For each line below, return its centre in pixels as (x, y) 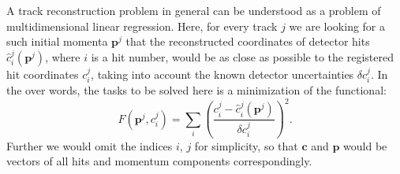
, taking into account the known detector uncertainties (222, 74)
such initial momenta (57, 41)
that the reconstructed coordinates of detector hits (248, 41)
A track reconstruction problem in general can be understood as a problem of (194, 10)
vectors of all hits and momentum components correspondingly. (159, 161)
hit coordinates (43, 74)
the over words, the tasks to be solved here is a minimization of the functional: (196, 90)
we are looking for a (337, 26)
